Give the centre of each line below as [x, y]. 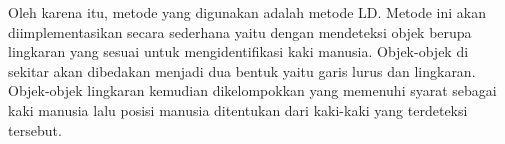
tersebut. [35, 129]
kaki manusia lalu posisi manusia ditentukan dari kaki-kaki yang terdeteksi [238, 109]
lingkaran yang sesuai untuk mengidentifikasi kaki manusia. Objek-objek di [238, 51]
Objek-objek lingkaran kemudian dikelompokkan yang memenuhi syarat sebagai [252, 90]
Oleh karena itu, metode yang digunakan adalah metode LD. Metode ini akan [247, 12]
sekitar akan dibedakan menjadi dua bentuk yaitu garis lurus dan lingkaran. [242, 70]
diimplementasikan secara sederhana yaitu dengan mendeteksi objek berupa [240, 31]
